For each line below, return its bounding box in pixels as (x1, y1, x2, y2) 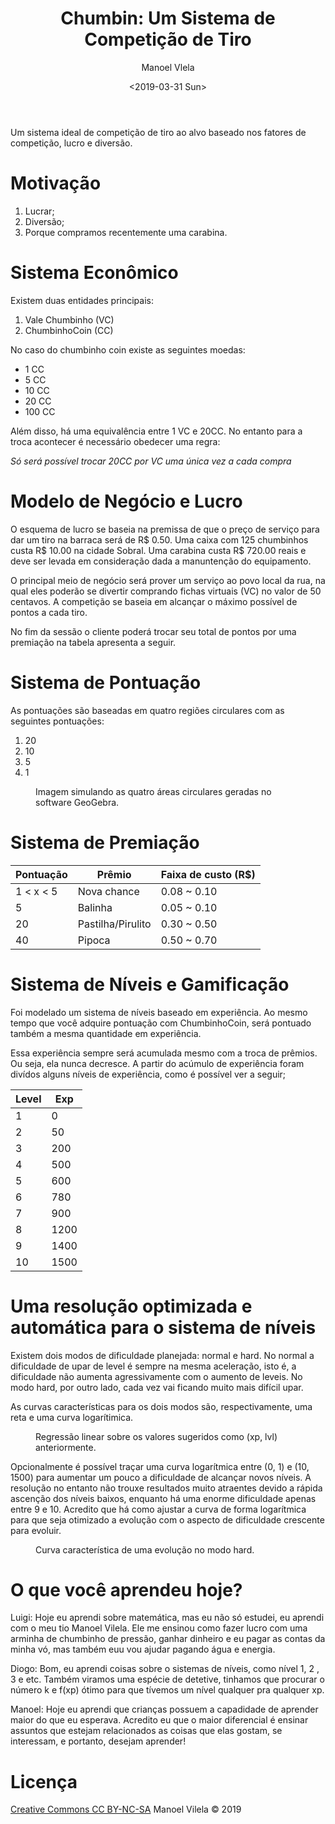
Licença (10, 1770, 78, 1793)
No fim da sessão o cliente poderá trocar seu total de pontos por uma (10, 625, 297, 637)
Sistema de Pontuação (10, 671, 202, 694)
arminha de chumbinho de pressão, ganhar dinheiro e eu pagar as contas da (10, 1633, 326, 1645)
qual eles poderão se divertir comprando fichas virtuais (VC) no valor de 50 (10, 585, 322, 597)
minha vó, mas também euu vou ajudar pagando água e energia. (10, 1643, 276, 1656)
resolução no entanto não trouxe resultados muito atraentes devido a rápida (10, 1482, 323, 1494)
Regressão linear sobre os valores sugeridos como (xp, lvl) (35, 1430, 278, 1442)
